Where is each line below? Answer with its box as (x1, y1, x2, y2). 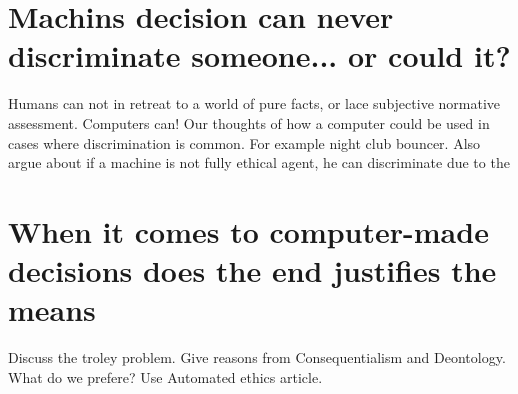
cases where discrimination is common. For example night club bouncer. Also (8, 132, 481, 153)
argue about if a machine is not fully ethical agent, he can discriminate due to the (8, 152, 510, 173)
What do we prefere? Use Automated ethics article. (8, 366, 323, 387)
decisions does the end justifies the (8, 250, 497, 291)
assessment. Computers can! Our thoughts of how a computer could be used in (8, 112, 490, 133)
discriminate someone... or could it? (8, 35, 511, 76)
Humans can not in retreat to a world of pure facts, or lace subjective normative (8, 93, 501, 114)
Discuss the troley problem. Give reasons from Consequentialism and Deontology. (8, 347, 506, 368)
